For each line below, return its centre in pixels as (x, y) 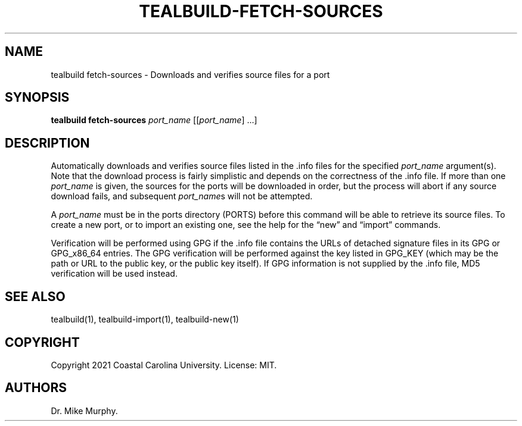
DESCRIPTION (47, 143)
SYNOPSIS (37, 98)
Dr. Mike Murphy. (84, 411)
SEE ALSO (35, 296)
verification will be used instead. (114, 274)
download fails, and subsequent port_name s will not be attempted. (182, 196)
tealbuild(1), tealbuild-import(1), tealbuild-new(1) (145, 319)
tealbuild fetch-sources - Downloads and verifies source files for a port (190, 74)
